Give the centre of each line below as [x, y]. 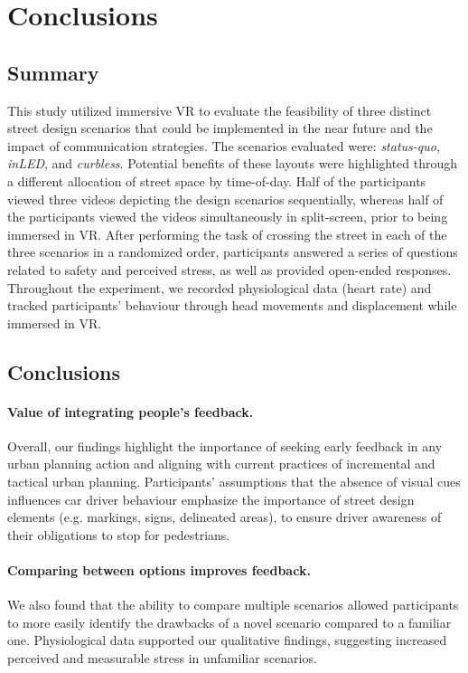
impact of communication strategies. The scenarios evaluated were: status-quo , [224, 145]
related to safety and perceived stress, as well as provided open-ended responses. [229, 269]
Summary [53, 72]
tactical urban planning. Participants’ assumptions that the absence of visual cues [234, 482]
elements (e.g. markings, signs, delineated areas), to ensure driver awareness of [225, 517]
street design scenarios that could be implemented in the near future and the [220, 128]
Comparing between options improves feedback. [159, 570]
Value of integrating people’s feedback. [131, 411]
